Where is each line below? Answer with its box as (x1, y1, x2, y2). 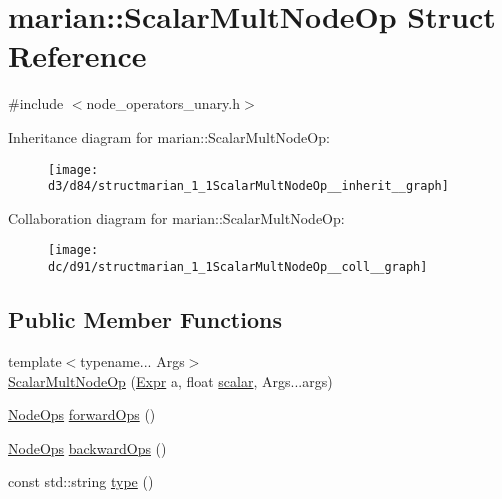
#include (8, 93, 64, 114)
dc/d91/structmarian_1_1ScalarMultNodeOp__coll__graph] (48, 260, 428, 275)
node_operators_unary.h (86, 93, 241, 114)
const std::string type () (8, 471, 154, 492)
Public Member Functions (8, 304, 282, 335)
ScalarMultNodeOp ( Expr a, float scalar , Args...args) (8, 370, 333, 391)
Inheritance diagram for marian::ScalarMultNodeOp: (8, 126, 330, 147)
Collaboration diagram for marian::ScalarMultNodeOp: (8, 207, 345, 228)
